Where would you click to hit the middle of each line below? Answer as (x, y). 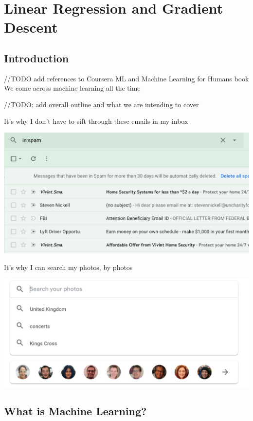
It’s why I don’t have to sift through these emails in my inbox (96, 121)
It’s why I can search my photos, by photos (68, 267)
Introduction (36, 58)
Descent (31, 27)
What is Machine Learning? (75, 411)
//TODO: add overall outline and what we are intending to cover (101, 104)
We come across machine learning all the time (72, 88)
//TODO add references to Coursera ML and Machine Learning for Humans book (126, 78)
